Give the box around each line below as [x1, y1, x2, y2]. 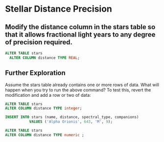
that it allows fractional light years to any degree [5, 30, 156, 38]
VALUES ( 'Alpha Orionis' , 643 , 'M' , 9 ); [29, 119, 113, 124]
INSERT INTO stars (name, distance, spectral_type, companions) [5, 115, 139, 120]
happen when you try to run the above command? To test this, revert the [5, 87, 151, 93]
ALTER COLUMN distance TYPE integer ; [5, 106, 82, 111]
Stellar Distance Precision [5, 3, 113, 15]
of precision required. [5, 38, 72, 46]
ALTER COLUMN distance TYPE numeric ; [5, 132, 84, 137]
